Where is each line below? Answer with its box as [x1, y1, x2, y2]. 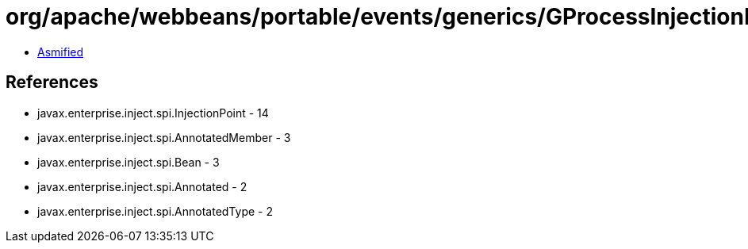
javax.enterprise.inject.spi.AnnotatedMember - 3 [37, 130, 291, 144]
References [6, 72, 98, 93]
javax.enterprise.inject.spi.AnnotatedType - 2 [37, 204, 273, 218]
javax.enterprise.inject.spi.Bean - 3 [37, 155, 220, 169]
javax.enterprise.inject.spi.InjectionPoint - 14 [37, 105, 269, 120]
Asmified [37, 44, 84, 59]
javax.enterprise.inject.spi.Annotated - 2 [37, 179, 247, 193]
